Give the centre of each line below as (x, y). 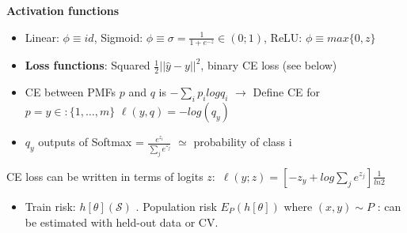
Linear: (42, 37)
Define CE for (286, 92)
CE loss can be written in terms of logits (105, 176)
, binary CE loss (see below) (269, 65)
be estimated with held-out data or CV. (122, 222)
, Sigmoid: (118, 37)
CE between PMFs (70, 92)
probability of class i (243, 142)
